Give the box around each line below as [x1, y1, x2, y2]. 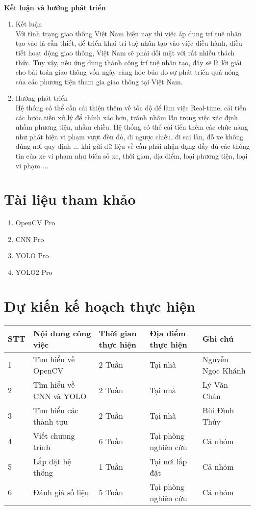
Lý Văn [202, 378, 228, 390]
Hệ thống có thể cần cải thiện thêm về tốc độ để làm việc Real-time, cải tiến [15, 102, 247, 112]
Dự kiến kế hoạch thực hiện [4, 295, 196, 316]
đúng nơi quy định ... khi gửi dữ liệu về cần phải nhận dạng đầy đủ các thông [15, 141, 250, 151]
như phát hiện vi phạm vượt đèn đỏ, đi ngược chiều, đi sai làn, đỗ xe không [15, 131, 244, 141]
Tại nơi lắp [150, 455, 187, 467]
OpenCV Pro [15, 217, 55, 228]
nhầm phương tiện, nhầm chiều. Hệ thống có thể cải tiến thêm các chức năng [15, 122, 248, 132]
